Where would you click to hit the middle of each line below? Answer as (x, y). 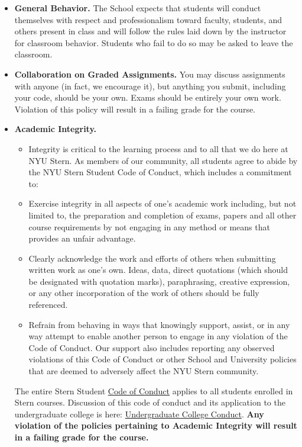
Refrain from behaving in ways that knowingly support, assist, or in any (159, 324)
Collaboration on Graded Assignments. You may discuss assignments (150, 74)
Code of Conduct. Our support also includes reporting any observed (152, 347)
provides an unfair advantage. (82, 238)
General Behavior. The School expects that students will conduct (138, 8)
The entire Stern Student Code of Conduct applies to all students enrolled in (154, 390)
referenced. (48, 305)
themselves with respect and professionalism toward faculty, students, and (148, 19)
